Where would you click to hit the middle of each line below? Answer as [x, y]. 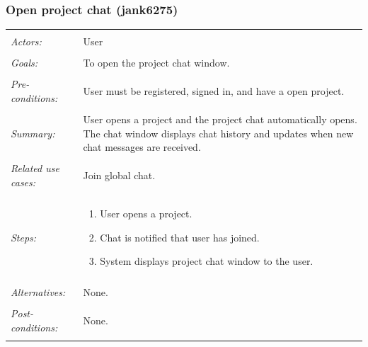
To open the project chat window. [156, 63]
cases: [23, 182]
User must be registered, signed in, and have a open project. [214, 91]
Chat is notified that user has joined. [180, 237]
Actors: [26, 41]
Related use [35, 168]
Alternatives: [38, 292]
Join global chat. [119, 175]
